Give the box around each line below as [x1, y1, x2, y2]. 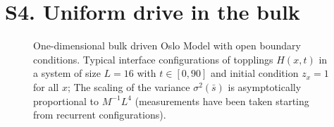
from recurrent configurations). [33, 107, 166, 122]
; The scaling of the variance [67, 79, 190, 94]
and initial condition [211, 66, 299, 80]
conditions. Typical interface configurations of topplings [33, 52, 273, 66]
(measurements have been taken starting [135, 93, 309, 108]
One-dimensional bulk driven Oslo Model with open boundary [33, 38, 301, 53]
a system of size [33, 66, 101, 80]
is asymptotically [228, 79, 302, 94]
